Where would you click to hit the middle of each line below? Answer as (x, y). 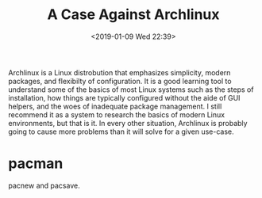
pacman (36, 164)
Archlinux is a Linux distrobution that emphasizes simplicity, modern (119, 72)
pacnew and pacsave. (44, 185)
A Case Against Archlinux (133, 15)
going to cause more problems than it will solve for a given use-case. (121, 131)
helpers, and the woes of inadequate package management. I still (115, 106)
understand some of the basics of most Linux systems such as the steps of (131, 89)
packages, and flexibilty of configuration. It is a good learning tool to (120, 81)
